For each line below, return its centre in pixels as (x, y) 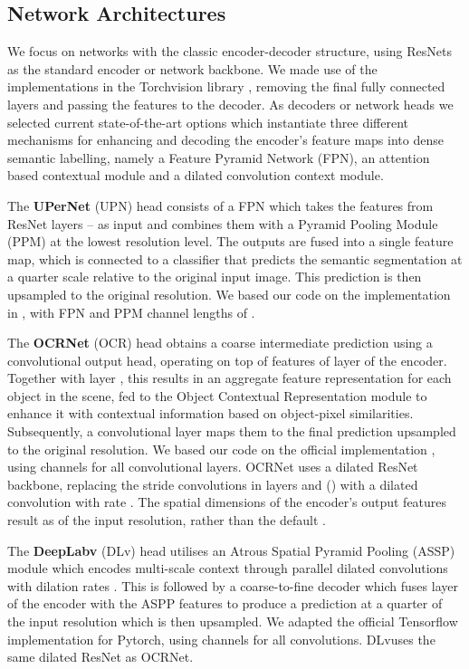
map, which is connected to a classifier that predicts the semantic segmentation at (235, 258)
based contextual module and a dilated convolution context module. (196, 175)
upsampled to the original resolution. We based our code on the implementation (229, 294)
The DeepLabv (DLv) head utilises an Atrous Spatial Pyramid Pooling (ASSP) (231, 550)
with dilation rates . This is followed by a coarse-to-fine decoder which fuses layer (233, 585)
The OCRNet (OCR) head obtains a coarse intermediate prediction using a (220, 343)
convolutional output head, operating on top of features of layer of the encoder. (227, 360)
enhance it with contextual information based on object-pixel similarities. (211, 413)
